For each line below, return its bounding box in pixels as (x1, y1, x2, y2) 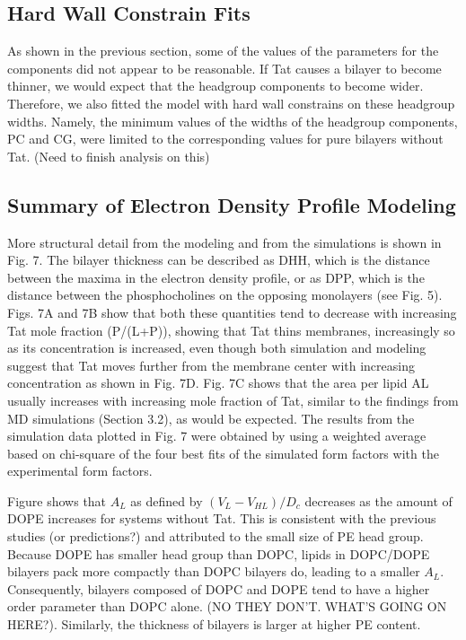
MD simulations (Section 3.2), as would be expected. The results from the (7, 408, 415, 427)
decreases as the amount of (304, 491, 453, 510)
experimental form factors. (7, 461, 153, 480)
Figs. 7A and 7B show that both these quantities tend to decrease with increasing (7, 302, 457, 321)
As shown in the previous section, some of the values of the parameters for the (7, 41, 439, 60)
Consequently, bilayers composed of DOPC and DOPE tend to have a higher (7, 579, 430, 598)
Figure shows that (7, 491, 107, 510)
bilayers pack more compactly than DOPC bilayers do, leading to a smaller (7, 562, 420, 581)
